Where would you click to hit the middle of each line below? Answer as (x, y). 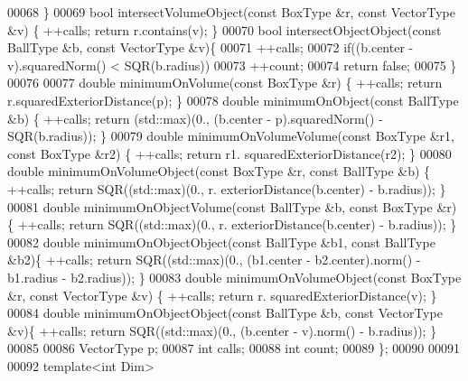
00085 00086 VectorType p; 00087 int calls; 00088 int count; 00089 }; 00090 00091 (234, 348)
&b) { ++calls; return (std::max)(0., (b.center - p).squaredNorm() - (195, 118)
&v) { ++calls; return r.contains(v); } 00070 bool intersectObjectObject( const (225, 29)
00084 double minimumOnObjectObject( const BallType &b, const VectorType (225, 313)
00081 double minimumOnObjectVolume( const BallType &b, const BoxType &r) (232, 206)
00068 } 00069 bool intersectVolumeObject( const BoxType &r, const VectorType (232, 12)
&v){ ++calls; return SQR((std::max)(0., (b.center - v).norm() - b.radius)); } (222, 330)
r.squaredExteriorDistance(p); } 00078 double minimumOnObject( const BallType (233, 100)
